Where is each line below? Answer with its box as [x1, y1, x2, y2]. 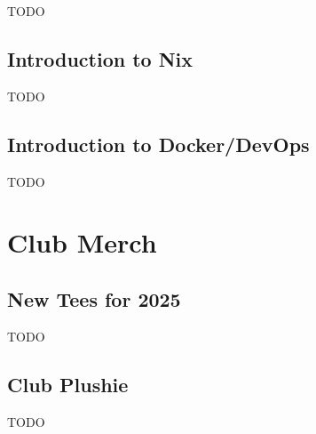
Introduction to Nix [7, 44, 194, 72]
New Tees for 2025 [7, 285, 181, 312]
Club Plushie [7, 370, 129, 398]
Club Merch [7, 224, 157, 261]
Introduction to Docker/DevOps [7, 130, 310, 157]
